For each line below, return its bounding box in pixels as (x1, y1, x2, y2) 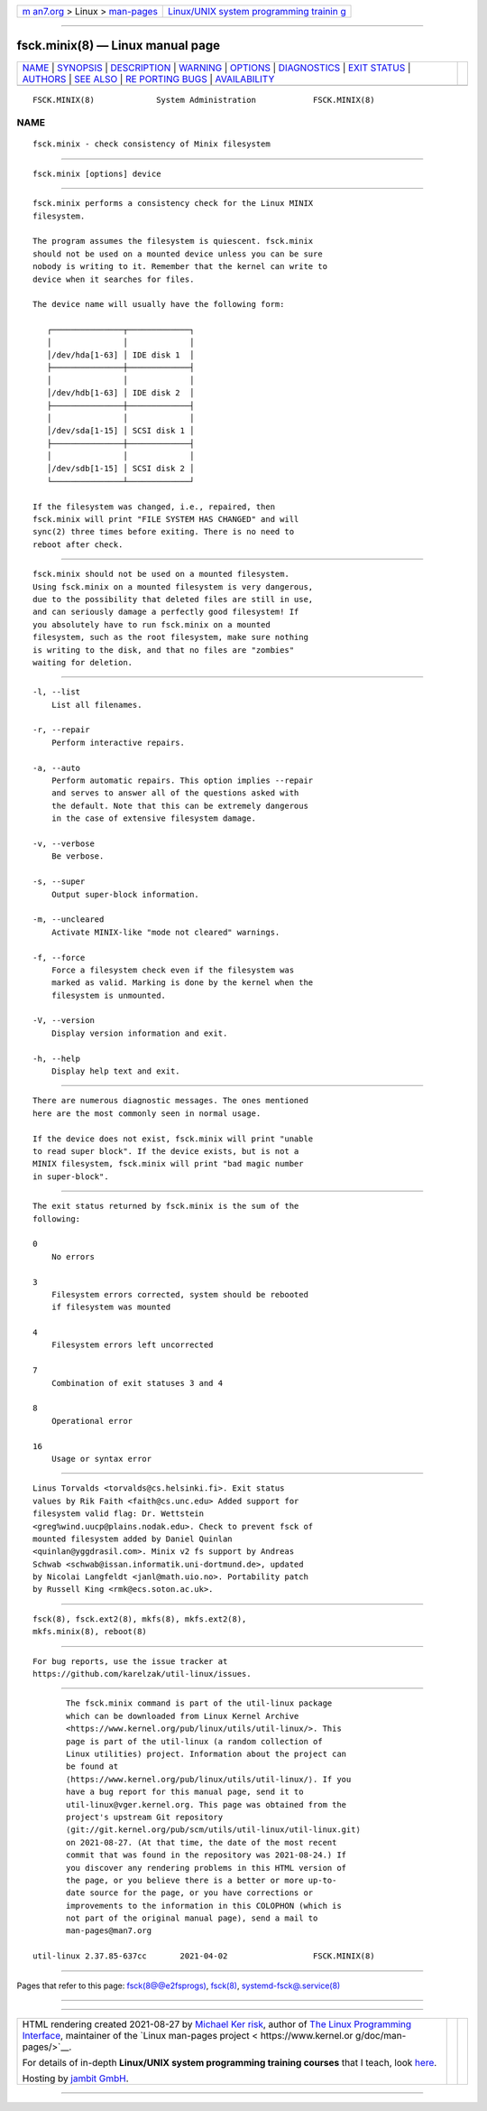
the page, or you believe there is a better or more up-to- (66, 1874, 337, 1885)
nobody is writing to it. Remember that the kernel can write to (32, 262, 328, 272)
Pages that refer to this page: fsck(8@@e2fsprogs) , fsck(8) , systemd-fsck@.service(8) (16, 1980, 341, 1991)
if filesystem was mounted (51, 1302, 171, 1313)
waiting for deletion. (32, 657, 133, 667)
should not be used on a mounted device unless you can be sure (32, 248, 324, 259)
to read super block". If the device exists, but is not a (32, 1146, 299, 1156)
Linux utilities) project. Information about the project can (66, 1749, 347, 1759)
